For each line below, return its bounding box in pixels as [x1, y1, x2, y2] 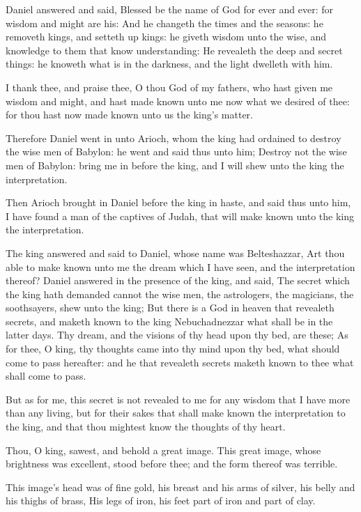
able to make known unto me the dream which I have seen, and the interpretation [6, 259, 355, 274]
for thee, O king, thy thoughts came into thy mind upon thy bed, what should [6, 341, 340, 356]
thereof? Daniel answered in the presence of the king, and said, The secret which [6, 273, 350, 288]
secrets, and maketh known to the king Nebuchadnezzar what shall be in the [6, 313, 333, 328]
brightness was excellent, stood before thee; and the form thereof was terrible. [6, 456, 338, 471]
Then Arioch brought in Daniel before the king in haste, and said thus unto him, [6, 195, 351, 210]
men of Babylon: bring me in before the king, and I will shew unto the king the [6, 157, 344, 172]
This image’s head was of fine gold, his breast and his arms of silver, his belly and [6, 479, 355, 494]
